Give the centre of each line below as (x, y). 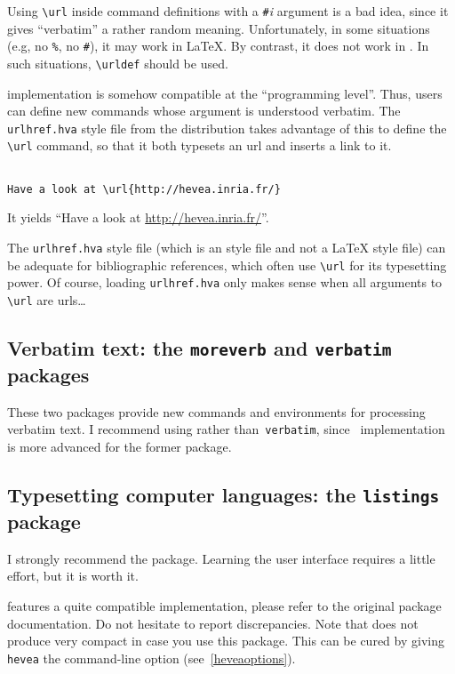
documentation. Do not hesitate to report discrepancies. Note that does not (213, 623)
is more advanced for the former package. (120, 447)
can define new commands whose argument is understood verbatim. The (204, 111)
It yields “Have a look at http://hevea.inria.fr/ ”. (138, 217)
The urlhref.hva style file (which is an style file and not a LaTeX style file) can (227, 247)
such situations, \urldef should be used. (118, 63)
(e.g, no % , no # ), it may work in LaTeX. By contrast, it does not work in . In (218, 46)
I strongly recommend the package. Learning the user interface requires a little (221, 558)
